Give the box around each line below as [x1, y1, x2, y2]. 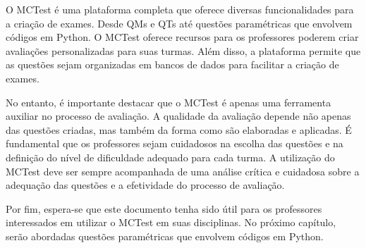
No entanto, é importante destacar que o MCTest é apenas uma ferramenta [6, 94, 331, 109]
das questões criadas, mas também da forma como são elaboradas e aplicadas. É [6, 122, 352, 137]
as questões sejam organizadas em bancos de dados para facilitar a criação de [6, 57, 339, 72]
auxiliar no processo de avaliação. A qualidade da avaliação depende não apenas [6, 108, 351, 123]
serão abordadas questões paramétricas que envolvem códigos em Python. [6, 228, 324, 243]
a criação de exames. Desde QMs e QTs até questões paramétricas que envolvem [6, 15, 353, 30]
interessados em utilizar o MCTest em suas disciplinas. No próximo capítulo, [6, 215, 336, 230]
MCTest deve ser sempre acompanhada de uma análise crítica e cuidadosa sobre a [6, 163, 360, 178]
